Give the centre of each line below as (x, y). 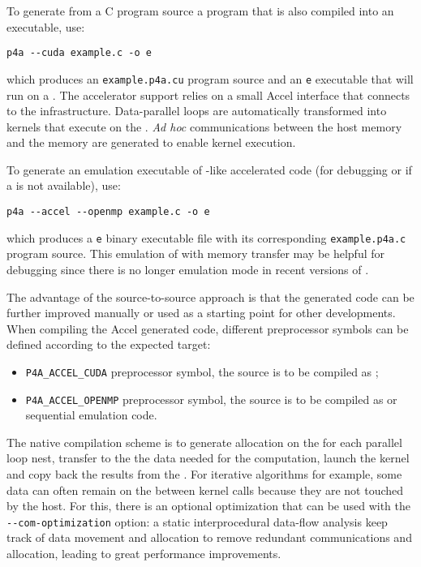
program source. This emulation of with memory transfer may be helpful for (196, 253)
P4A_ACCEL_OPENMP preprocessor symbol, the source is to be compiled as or (211, 399)
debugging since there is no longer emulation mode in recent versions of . (188, 269)
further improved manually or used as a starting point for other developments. (201, 313)
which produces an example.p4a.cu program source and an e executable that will (210, 78)
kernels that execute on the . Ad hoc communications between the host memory (204, 126)
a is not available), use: (64, 185)
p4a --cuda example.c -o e (79, 53)
